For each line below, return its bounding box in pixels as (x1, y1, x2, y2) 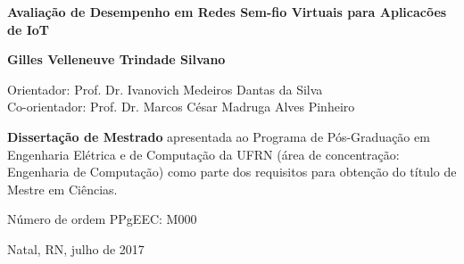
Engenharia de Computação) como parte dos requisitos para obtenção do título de (7, 162, 457, 181)
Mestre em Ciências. (7, 179, 118, 198)
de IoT (7, 20, 50, 38)
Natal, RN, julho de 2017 (7, 239, 145, 258)
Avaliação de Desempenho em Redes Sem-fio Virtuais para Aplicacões (7, 3, 447, 21)
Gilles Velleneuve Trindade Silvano (7, 50, 226, 69)
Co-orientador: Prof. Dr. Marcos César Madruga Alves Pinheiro (7, 97, 355, 116)
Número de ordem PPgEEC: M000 (7, 210, 197, 228)
